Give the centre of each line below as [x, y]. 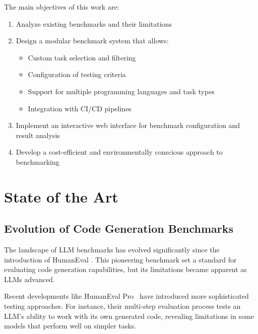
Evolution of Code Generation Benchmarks [119, 228]
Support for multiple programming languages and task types [121, 91]
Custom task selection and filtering [82, 57]
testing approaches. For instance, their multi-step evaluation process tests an [122, 306]
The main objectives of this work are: [62, 7]
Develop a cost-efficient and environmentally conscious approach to [119, 152]
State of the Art [61, 196]
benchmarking [38, 161]
